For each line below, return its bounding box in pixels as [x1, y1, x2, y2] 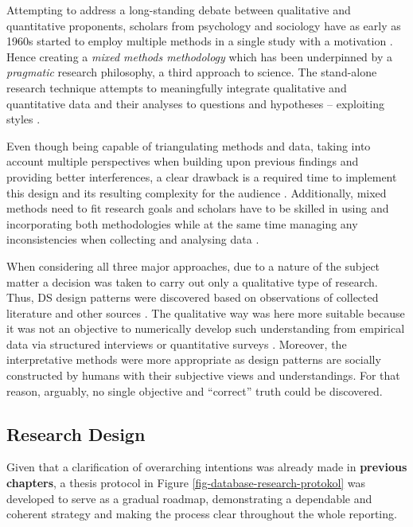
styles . [6, 111, 41, 127]
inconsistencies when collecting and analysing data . [6, 231, 259, 248]
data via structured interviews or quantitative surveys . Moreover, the [6, 335, 347, 352]
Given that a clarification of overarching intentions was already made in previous [6, 459, 407, 475]
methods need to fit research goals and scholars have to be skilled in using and [6, 200, 389, 217]
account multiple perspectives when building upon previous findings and [6, 153, 359, 170]
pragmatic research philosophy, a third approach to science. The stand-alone [6, 64, 377, 80]
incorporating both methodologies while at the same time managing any [6, 215, 358, 232]
